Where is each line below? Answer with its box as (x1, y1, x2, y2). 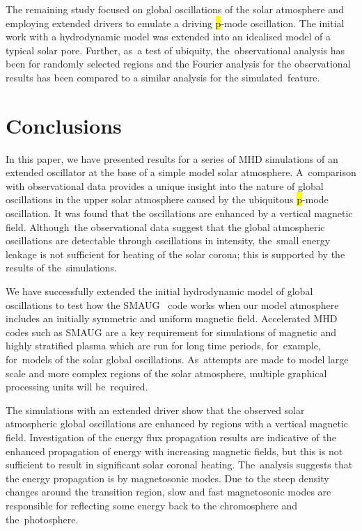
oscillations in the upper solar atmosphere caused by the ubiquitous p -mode (6, 192, 329, 207)
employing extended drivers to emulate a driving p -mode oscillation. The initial (6, 15, 345, 30)
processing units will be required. (6, 379, 148, 394)
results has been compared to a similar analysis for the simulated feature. (6, 70, 320, 84)
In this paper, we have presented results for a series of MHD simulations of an (6, 151, 338, 166)
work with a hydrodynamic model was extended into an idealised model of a (6, 29, 331, 44)
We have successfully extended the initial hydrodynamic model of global (6, 284, 313, 299)
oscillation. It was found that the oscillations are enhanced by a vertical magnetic (6, 206, 353, 221)
